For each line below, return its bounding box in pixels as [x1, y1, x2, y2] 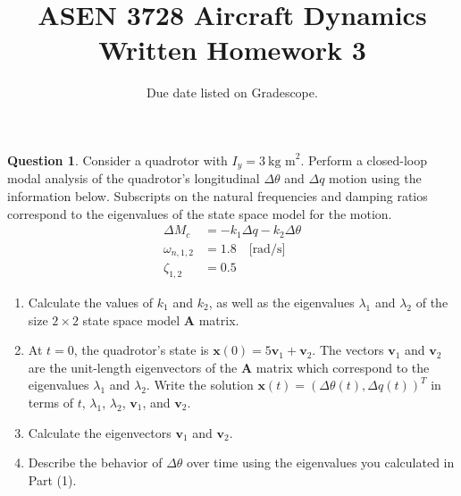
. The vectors [312, 340, 384, 359]
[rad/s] [248, 242, 286, 256]
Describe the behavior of [28, 453, 163, 472]
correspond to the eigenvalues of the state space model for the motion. [7, 204, 392, 223]
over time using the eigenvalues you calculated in [187, 453, 455, 472]
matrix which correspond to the [256, 357, 430, 376]
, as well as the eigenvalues [208, 292, 355, 311]
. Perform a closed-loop [300, 150, 427, 169]
